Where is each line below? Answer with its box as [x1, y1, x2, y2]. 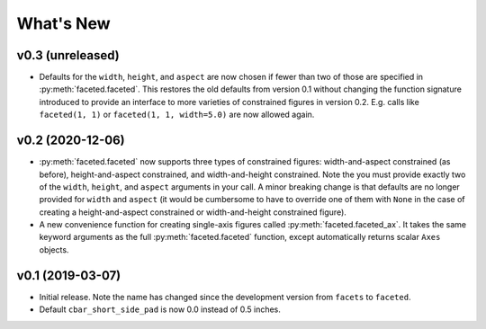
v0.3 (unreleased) [16, 48, 121, 63]
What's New [16, 13, 112, 33]
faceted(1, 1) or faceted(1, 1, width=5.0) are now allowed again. [39, 109, 315, 120]
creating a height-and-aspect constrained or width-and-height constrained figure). [39, 207, 346, 218]
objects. [39, 244, 69, 255]
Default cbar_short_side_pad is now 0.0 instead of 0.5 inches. [39, 304, 281, 315]
